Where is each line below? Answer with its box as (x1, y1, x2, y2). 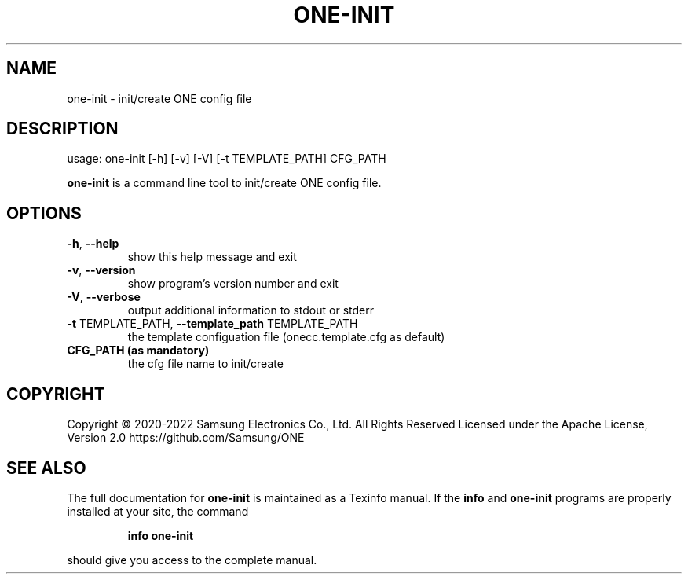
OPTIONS (6, 203, 82, 223)
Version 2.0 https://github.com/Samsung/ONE (67, 431, 305, 445)
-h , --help (67, 237, 119, 251)
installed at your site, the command (67, 504, 249, 518)
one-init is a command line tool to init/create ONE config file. (67, 176, 382, 190)
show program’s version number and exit (127, 277, 339, 291)
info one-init (127, 528, 194, 542)
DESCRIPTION (6, 119, 119, 139)
